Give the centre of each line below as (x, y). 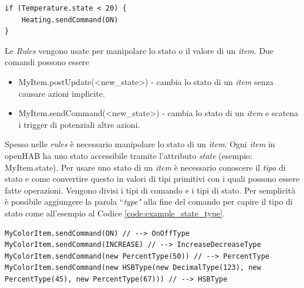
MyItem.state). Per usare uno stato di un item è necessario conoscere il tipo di (145, 167)
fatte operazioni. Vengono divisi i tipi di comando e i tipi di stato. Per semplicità (150, 190)
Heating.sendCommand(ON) (70, 20)
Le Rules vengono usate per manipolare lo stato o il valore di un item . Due (139, 50)
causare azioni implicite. (62, 93)
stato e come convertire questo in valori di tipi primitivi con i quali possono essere (152, 179)
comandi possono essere (47, 62)
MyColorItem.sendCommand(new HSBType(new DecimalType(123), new (133, 268)
